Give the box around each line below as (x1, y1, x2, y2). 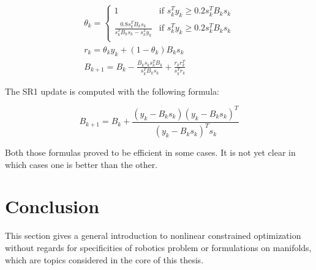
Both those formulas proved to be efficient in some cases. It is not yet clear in (5, 146, 296, 159)
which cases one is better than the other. (5, 158, 158, 170)
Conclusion (5, 194, 100, 219)
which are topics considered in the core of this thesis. (5, 253, 204, 266)
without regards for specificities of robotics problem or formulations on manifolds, (5, 241, 312, 254)
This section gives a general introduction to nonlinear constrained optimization (5, 229, 301, 242)
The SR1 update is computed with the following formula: (5, 84, 219, 97)
